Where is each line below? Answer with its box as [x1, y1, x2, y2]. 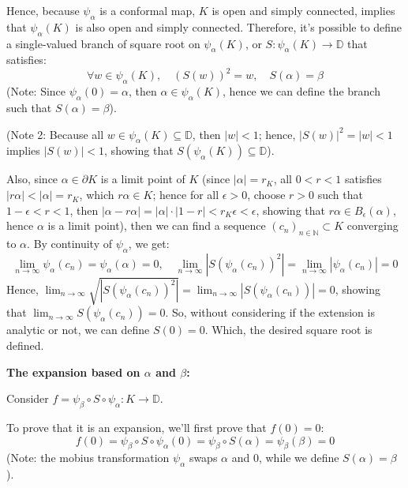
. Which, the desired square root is [204, 321, 372, 338]
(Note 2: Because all [6, 126, 104, 142]
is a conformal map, [99, 2, 196, 18]
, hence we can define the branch [223, 83, 380, 99]
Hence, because [6, 2, 80, 18]
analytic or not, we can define [6, 321, 150, 338]
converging [346, 217, 399, 234]
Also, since [6, 171, 58, 187]
